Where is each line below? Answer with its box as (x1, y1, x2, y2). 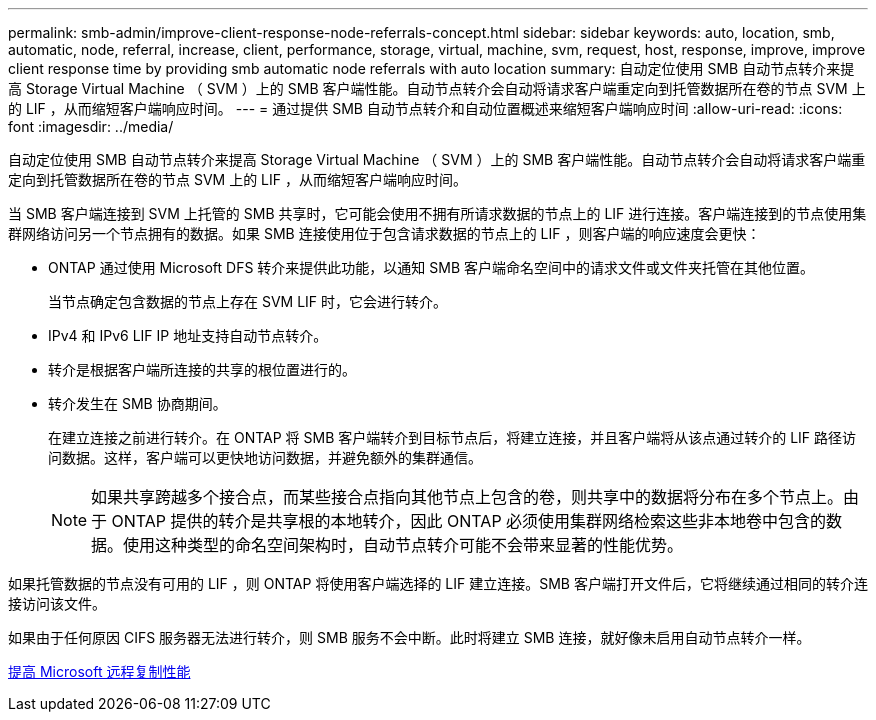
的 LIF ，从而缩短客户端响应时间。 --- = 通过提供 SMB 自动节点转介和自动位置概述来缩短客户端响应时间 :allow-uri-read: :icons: (8, 100, 843, 117)
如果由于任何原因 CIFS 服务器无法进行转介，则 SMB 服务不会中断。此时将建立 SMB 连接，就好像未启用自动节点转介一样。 (8, 629, 811, 646)
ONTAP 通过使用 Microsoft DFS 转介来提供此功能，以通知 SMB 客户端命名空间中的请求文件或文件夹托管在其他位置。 (48, 259, 814, 276)
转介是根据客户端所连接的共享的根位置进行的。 (48, 361, 356, 378)
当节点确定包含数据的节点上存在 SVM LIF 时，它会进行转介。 (48, 293, 448, 310)
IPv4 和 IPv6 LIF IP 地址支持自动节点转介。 (48, 327, 328, 344)
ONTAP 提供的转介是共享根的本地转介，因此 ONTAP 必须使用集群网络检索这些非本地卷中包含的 (111, 511, 827, 531)
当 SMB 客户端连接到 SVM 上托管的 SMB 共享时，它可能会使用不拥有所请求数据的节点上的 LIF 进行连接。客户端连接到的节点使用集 (8, 205, 867, 222)
